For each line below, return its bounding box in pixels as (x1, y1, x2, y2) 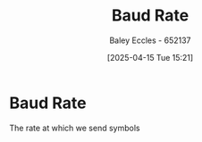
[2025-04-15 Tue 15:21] (106, 52, 194, 63)
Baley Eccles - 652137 (109, 35, 191, 46)
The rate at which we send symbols (9, 122, 140, 133)
